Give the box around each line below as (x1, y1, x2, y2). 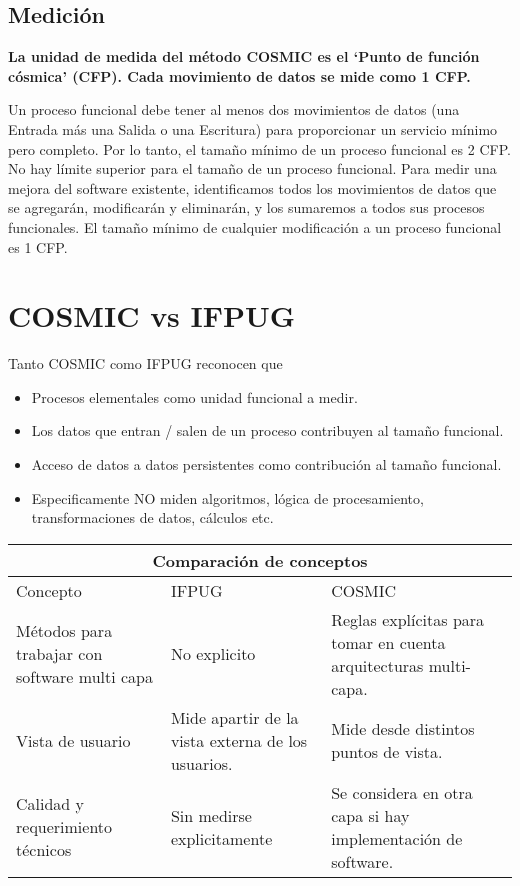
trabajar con (16, 642, 103, 666)
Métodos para (16, 619, 113, 643)
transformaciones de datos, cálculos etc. (31, 507, 274, 528)
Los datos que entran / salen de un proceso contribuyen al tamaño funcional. (31, 420, 504, 441)
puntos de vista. (331, 740, 443, 764)
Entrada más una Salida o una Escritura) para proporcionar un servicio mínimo (8, 118, 498, 139)
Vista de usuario (16, 728, 131, 752)
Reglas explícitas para (331, 607, 485, 631)
